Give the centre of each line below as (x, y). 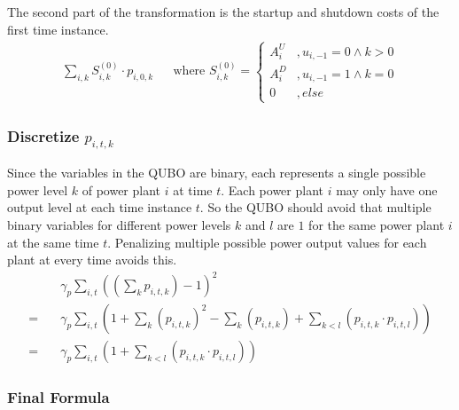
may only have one (387, 189)
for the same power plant (377, 225)
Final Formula (58, 397)
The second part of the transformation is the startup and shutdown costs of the (223, 12)
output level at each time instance (100, 207)
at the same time (53, 242)
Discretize (43, 135)
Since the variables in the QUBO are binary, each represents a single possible (217, 173)
